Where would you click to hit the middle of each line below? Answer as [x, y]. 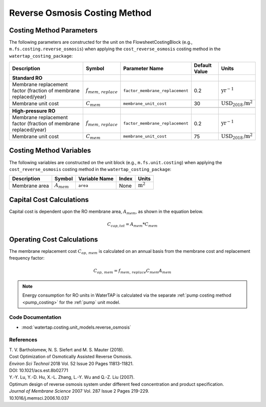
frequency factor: [27, 258]
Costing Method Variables [50, 151]
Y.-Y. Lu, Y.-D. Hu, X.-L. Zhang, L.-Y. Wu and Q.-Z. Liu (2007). [72, 377]
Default [203, 66]
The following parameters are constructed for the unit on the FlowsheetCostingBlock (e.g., [101, 42]
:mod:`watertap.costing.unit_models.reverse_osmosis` [76, 327]
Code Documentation [35, 317]
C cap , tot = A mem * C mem [132, 225]
